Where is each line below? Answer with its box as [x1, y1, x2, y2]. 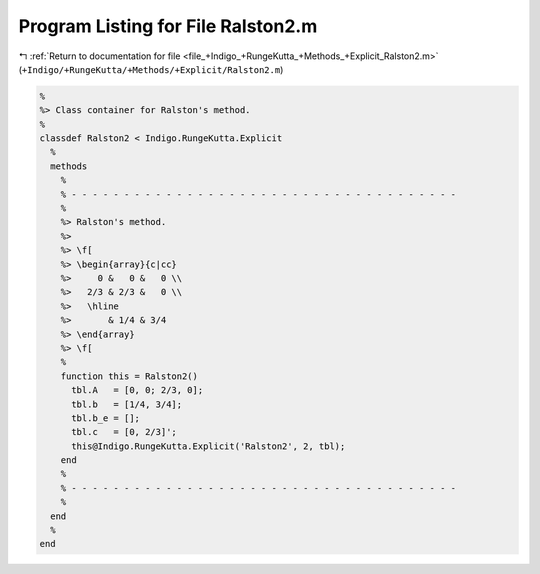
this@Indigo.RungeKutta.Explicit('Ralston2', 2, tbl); [71, 440, 346, 452]
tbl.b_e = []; [71, 412, 140, 424]
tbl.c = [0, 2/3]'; [71, 426, 177, 438]
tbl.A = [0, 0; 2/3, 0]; [71, 385, 204, 396]
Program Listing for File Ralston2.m [18, 15, 318, 37]
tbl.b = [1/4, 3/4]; [71, 398, 183, 410]
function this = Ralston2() [60, 370, 199, 382]
